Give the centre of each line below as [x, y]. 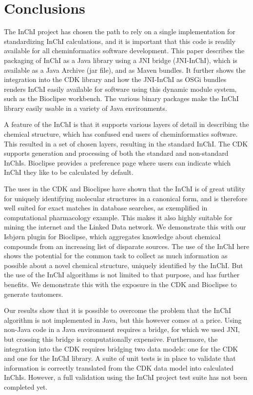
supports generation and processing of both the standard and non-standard [116, 153]
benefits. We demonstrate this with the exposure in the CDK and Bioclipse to [120, 284]
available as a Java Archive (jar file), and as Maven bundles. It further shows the [125, 70]
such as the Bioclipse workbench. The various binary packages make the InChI [121, 98]
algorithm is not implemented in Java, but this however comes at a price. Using [123, 320]
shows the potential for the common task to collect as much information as [116, 256]
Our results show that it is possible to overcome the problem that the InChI [118, 310]
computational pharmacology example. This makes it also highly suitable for [118, 217]
